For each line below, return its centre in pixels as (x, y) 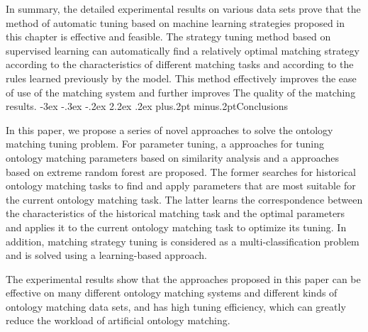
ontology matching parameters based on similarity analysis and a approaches (173, 157)
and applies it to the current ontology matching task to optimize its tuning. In (176, 227)
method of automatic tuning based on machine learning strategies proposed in (175, 22)
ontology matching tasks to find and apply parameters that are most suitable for (181, 186)
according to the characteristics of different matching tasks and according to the (180, 64)
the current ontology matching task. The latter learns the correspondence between (184, 199)
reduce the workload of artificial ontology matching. (118, 320)
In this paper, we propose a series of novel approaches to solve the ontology (169, 129)
